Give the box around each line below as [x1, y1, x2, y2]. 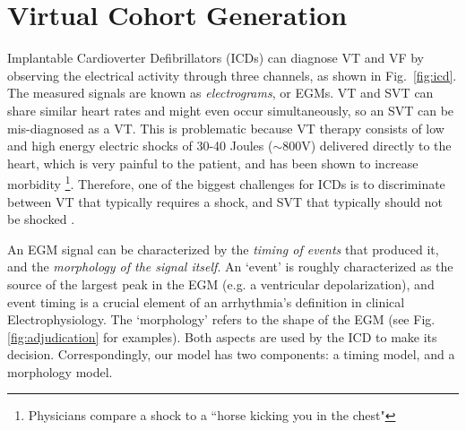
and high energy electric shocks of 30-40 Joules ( [7, 136, 273, 155]
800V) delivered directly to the [282, 136, 452, 155]
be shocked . [7, 210, 75, 228]
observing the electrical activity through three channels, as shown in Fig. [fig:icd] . [7, 65, 457, 84]
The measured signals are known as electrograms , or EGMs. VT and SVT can [7, 83, 434, 102]
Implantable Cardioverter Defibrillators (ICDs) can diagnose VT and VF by [7, 48, 424, 67]
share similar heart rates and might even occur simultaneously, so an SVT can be [7, 100, 454, 119]
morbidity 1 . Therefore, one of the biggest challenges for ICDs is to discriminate [7, 172, 445, 193]
